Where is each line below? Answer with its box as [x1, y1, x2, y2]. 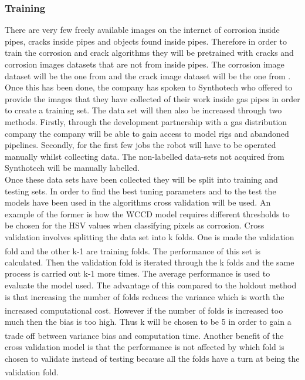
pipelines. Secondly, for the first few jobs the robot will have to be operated [5, 139, 276, 151]
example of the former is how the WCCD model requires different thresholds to [5, 207, 290, 220]
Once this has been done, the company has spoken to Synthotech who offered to [5, 81, 293, 93]
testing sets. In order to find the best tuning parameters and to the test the [5, 184, 276, 197]
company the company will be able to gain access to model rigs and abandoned [5, 127, 289, 139]
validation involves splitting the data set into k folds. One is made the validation [5, 230, 294, 243]
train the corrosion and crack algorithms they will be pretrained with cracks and [5, 46, 294, 59]
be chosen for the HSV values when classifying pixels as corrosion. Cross [5, 219, 265, 231]
